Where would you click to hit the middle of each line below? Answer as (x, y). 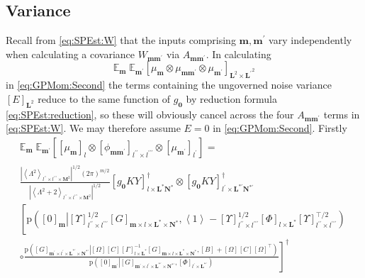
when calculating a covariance (71, 54)
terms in (342, 114)
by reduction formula (231, 98)
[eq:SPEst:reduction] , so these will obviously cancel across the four (150, 114)
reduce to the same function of (104, 98)
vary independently (310, 40)
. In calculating (238, 54)
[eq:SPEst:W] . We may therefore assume (93, 128)
